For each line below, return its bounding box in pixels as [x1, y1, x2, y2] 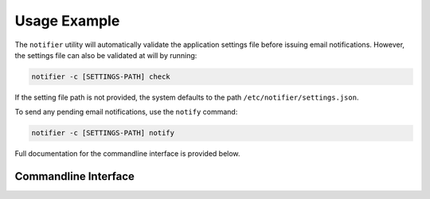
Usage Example [14, 12, 120, 29]
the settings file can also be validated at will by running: [14, 50, 197, 60]
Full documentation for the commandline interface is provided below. [14, 149, 240, 158]
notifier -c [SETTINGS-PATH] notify [31, 128, 175, 138]
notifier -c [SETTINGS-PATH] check [31, 72, 170, 81]
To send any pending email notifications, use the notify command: [14, 107, 238, 117]
